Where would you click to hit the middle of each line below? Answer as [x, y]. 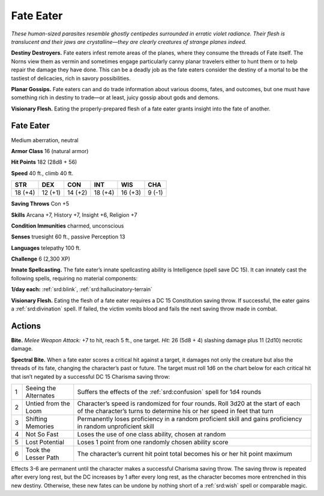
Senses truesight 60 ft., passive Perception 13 [68, 237]
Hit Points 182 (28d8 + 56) [44, 162]
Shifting [36, 419]
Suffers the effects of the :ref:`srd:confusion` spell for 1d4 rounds [169, 392]
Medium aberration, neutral [45, 140]
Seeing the [41, 388]
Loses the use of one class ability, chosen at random [151, 434]
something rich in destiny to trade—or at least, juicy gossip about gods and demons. [115, 98]
